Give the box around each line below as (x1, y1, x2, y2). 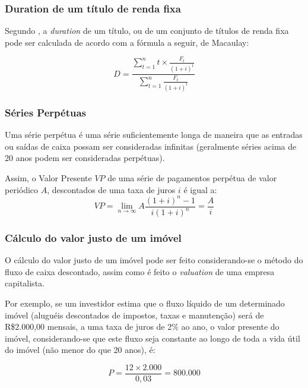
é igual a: (183, 183, 217, 195)
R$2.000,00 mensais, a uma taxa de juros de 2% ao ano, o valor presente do (5, 320, 280, 333)
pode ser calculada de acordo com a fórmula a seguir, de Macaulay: (5, 36, 249, 48)
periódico (5, 183, 39, 195)
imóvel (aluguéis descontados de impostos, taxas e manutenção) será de (5, 308, 264, 321)
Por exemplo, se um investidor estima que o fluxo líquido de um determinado (5, 297, 285, 310)
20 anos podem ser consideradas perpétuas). (5, 152, 165, 164)
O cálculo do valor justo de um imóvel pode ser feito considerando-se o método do (5, 254, 303, 266)
